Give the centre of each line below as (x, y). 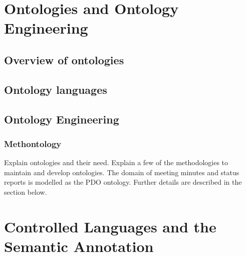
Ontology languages (56, 89)
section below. (26, 191)
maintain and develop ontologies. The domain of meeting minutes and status (122, 172)
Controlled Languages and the (110, 226)
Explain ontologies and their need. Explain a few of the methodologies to (116, 162)
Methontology (33, 143)
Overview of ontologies (64, 59)
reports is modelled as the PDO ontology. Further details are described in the (123, 182)
